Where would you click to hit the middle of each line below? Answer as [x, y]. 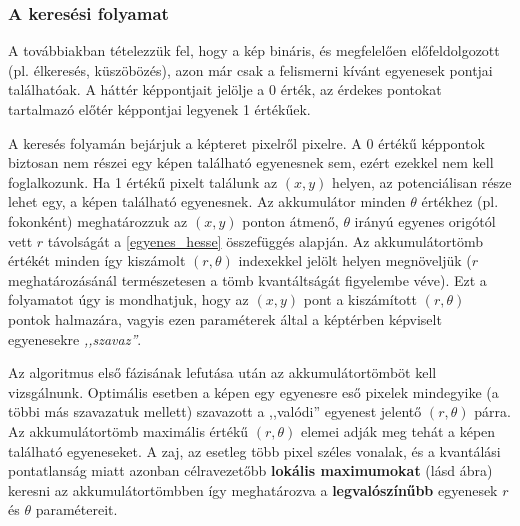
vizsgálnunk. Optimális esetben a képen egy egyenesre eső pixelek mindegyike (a [253, 391]
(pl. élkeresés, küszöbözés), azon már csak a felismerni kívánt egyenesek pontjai [250, 69]
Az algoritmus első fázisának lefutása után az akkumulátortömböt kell [222, 372]
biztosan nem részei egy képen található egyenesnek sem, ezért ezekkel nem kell [251, 162]
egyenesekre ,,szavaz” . [75, 338]
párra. [492, 411]
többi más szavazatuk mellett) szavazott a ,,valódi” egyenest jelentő [215, 411]
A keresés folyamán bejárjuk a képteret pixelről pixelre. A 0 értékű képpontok [246, 142]
